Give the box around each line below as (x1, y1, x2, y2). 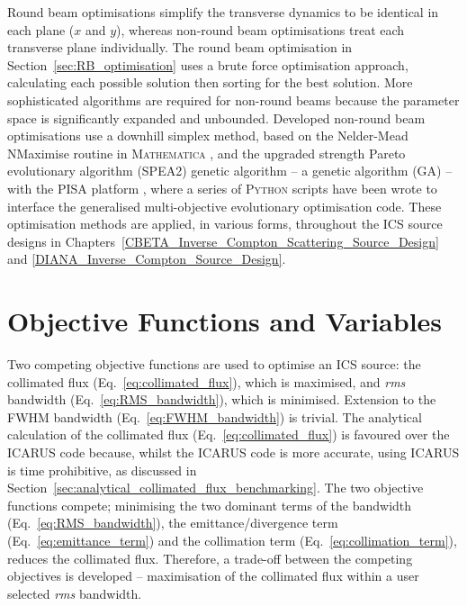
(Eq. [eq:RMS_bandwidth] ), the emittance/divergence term (7, 513, 338, 532)
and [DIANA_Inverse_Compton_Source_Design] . (7, 249, 286, 268)
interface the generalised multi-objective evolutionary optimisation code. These (7, 196, 442, 215)
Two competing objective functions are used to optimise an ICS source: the (7, 355, 421, 374)
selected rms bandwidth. (7, 583, 142, 602)
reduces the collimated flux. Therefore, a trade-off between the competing (7, 548, 413, 567)
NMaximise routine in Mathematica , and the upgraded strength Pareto (7, 143, 406, 162)
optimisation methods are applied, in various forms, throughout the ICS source (7, 214, 443, 233)
